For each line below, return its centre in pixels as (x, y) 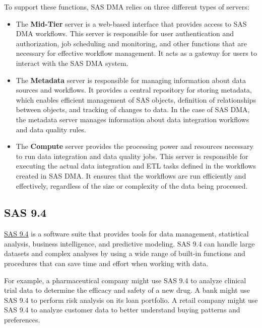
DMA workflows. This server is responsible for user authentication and (125, 33)
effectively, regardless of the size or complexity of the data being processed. (132, 185)
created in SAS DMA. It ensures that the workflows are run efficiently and (131, 175)
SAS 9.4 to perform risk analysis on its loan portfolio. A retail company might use (131, 300)
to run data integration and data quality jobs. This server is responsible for (132, 156)
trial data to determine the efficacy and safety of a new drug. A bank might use (127, 290)
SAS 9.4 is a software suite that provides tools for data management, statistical (126, 234)
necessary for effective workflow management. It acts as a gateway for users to (136, 53)
